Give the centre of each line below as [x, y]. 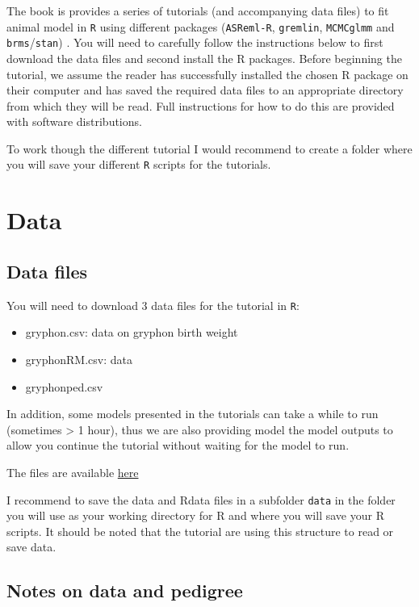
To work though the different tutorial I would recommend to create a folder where [209, 148]
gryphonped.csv [64, 386]
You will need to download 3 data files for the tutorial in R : [153, 305]
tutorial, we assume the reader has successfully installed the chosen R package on [207, 74]
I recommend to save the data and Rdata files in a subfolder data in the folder [201, 499]
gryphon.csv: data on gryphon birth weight [132, 332]
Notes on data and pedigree [125, 590]
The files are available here [73, 472]
